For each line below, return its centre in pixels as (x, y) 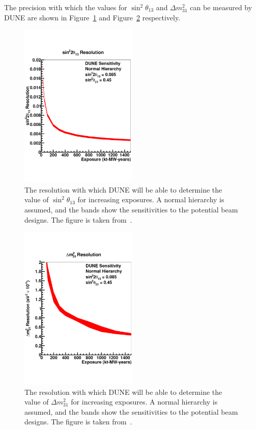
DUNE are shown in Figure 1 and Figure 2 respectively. (92, 17)
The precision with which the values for (66, 7)
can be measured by (221, 7)
